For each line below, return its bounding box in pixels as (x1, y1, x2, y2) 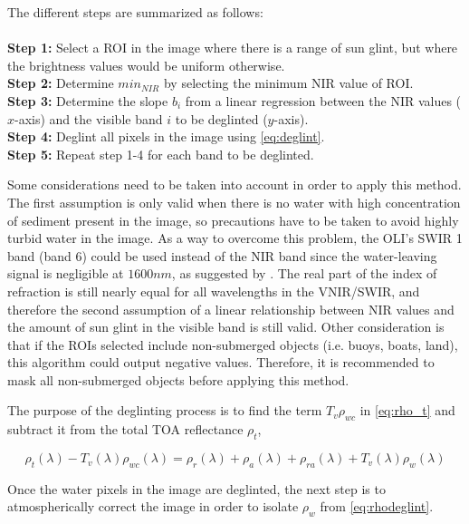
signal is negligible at (7, 264, 124, 283)
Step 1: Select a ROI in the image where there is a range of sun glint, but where (7, 38, 458, 57)
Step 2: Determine (7, 73, 114, 92)
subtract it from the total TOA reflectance (7, 420, 244, 439)
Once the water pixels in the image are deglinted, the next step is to (7, 479, 386, 498)
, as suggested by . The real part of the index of (171, 264, 437, 283)
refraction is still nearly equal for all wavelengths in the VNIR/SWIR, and (7, 281, 420, 300)
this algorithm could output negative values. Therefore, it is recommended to (7, 353, 435, 372)
